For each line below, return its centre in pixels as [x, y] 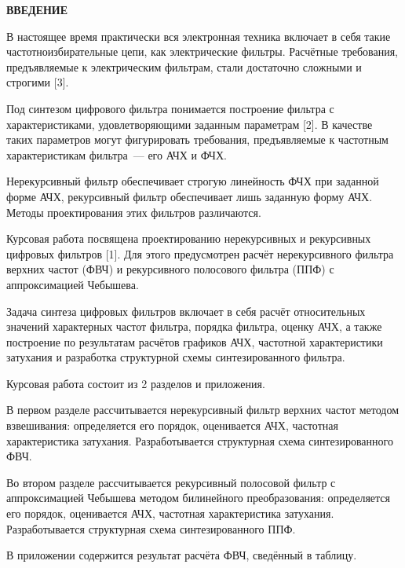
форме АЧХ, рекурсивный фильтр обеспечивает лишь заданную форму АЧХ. [190, 196]
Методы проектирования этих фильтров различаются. [134, 212]
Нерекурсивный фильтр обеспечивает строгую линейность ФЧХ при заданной [193, 181]
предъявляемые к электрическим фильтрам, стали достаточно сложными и [184, 66]
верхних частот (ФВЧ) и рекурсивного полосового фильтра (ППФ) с [170, 269]
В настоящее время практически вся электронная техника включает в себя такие [199, 36]
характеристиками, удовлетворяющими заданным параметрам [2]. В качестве [190, 124]
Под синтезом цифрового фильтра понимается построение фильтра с [170, 108]
